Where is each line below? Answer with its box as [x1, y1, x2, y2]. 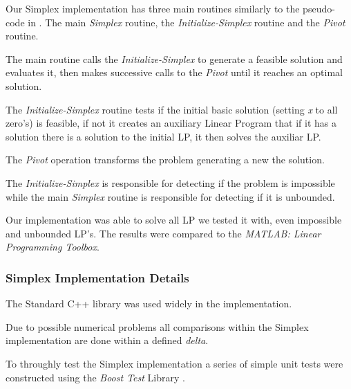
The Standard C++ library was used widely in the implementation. [6, 296, 292, 311]
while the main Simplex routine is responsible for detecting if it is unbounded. [6, 189, 335, 203]
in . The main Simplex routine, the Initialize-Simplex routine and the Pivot [28, 15, 345, 29]
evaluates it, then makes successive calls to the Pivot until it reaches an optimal [6, 65, 343, 80]
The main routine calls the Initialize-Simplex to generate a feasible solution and [6, 51, 343, 66]
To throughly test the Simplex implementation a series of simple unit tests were [6, 356, 343, 370]
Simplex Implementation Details [6, 269, 189, 286]
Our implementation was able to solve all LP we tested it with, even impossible [6, 212, 342, 227]
